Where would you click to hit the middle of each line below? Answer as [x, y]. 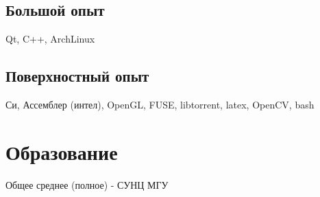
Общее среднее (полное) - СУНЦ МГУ [87, 184]
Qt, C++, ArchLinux [50, 39]
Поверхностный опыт [77, 76]
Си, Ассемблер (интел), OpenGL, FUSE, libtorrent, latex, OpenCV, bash [160, 104]
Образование [62, 151]
